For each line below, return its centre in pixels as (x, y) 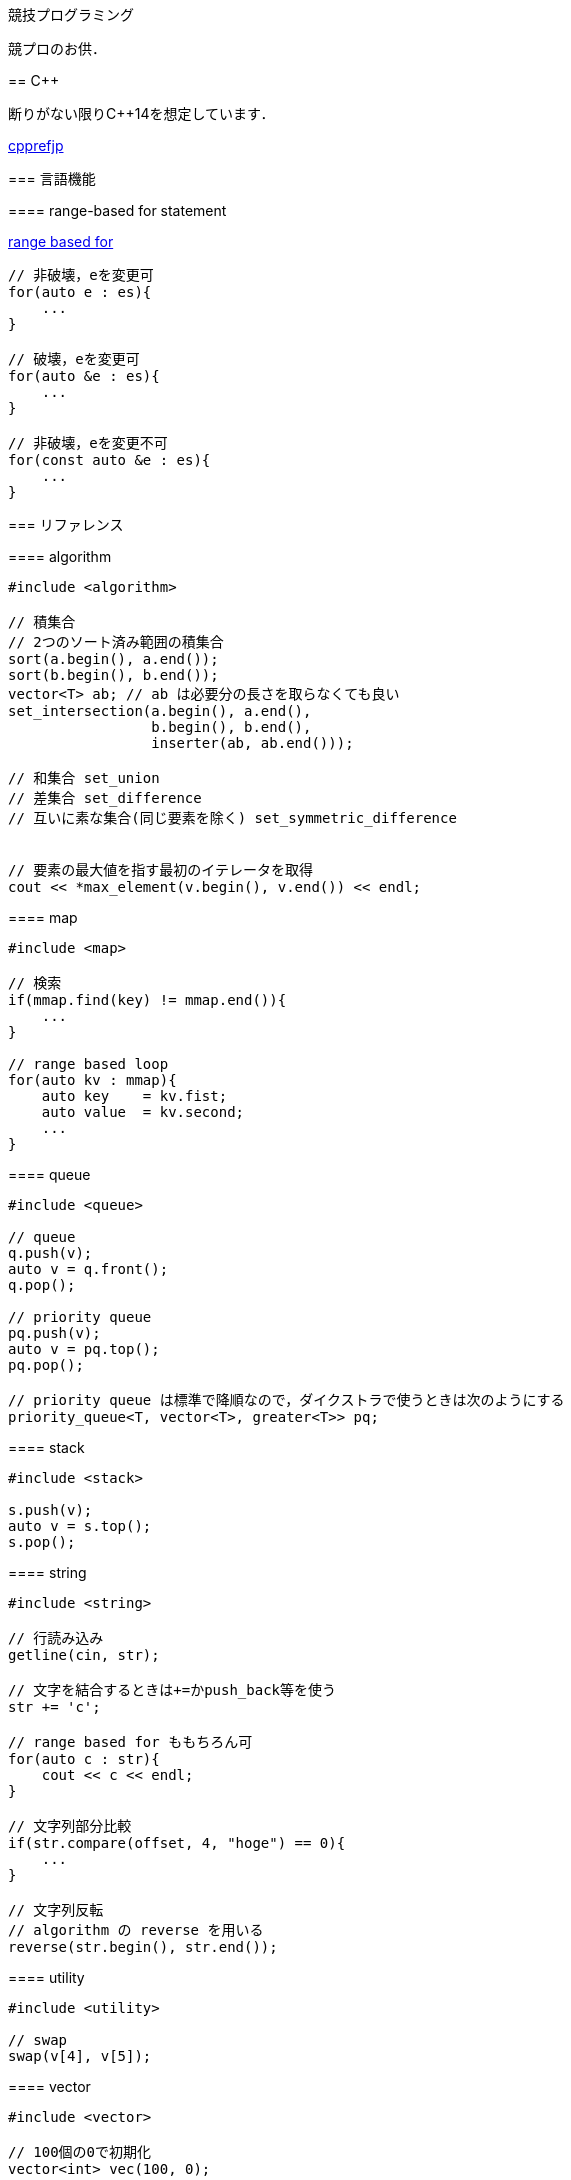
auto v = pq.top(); (84, 1349)
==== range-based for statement (117, 210)
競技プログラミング (71, 14)
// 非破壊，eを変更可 (81, 275)
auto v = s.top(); (80, 1526)
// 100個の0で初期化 (80, 2152)
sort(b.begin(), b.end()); (113, 675)
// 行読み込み (56, 1638)
